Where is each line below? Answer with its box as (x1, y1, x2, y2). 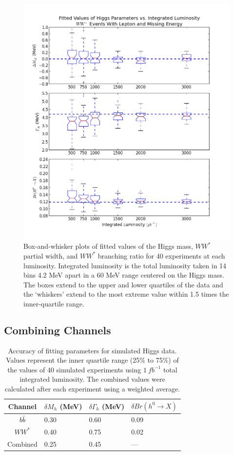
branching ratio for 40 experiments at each (97, 250, 225, 260)
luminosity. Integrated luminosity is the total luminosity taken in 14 (23, 260, 227, 270)
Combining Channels (4, 322, 111, 337)
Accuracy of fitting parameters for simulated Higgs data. (8, 345, 177, 355)
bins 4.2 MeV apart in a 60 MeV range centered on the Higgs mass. (23, 270, 224, 280)
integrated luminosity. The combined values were (19, 374, 165, 384)
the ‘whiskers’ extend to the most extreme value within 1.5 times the (23, 289, 229, 299)
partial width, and (23, 250, 78, 260)
